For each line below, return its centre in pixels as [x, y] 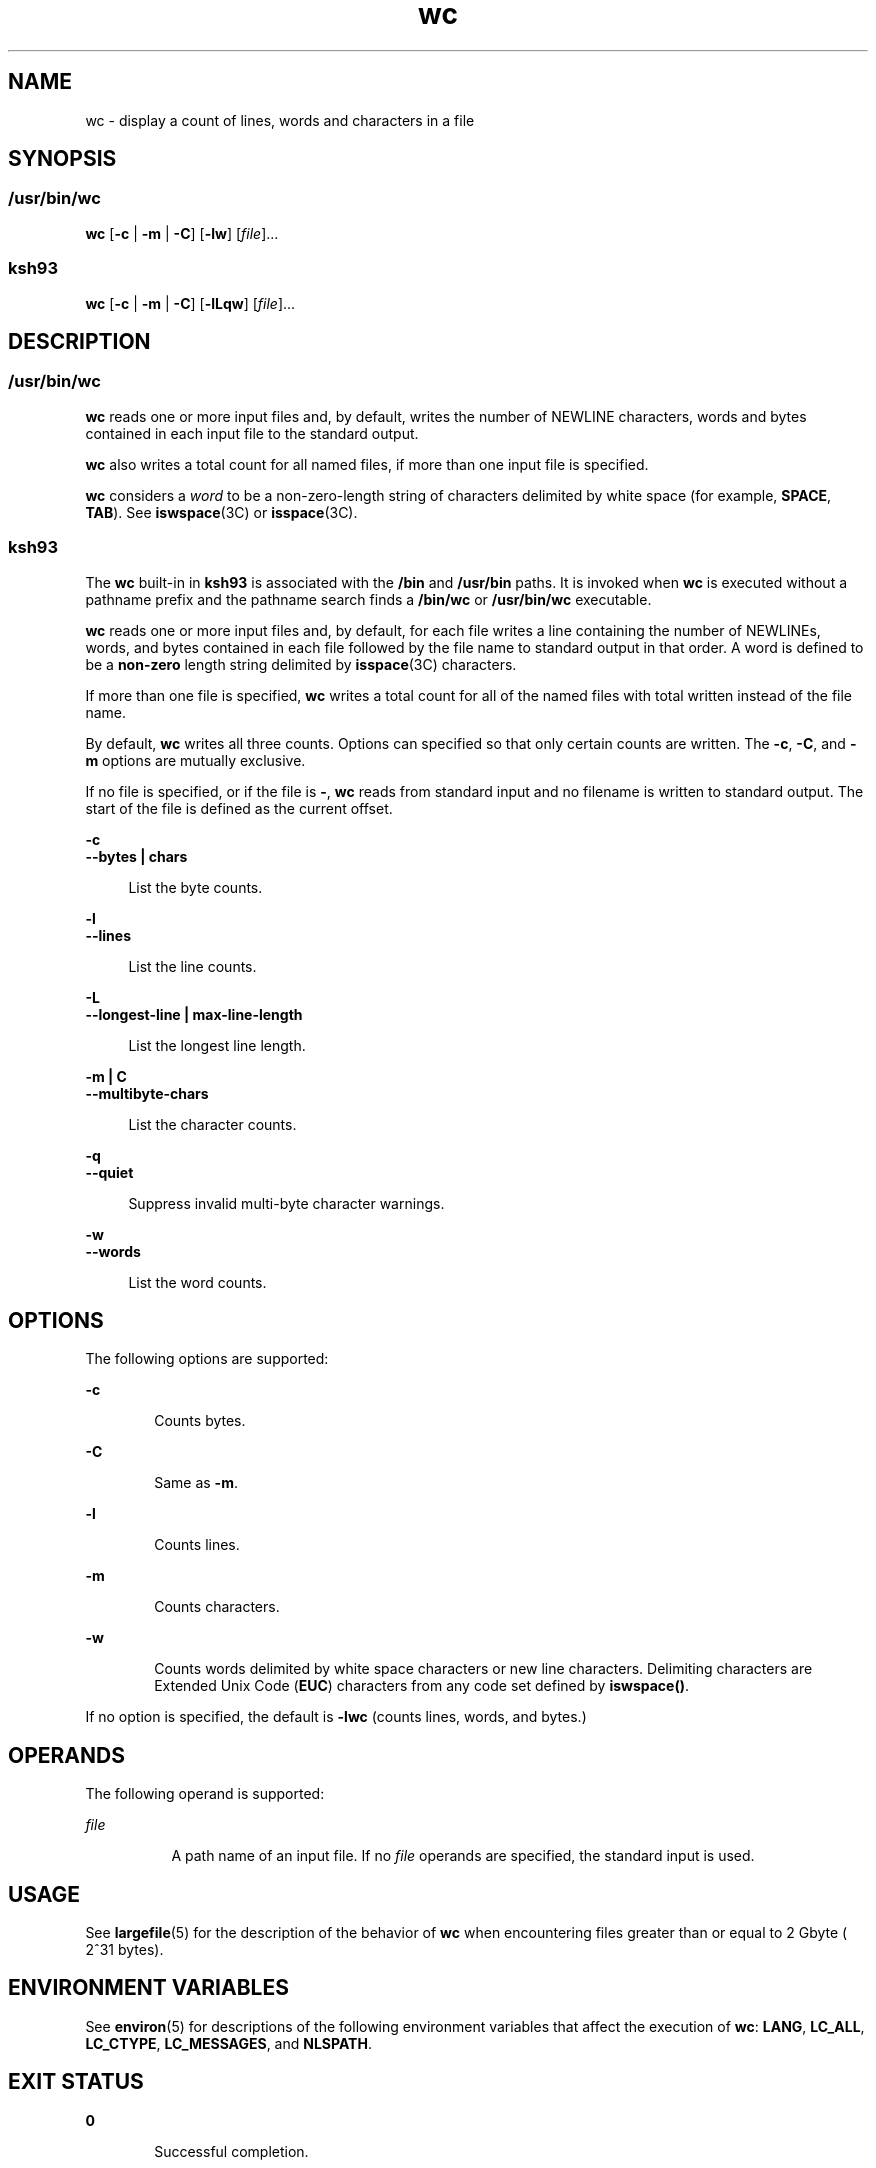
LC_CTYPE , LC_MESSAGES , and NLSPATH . [228, 2043]
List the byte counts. [195, 887]
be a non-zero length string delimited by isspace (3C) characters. [301, 664]
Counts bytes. [200, 1421]
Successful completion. [231, 2151]
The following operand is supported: [205, 1794]
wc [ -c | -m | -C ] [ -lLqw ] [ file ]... [190, 303]
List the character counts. [212, 1124]
